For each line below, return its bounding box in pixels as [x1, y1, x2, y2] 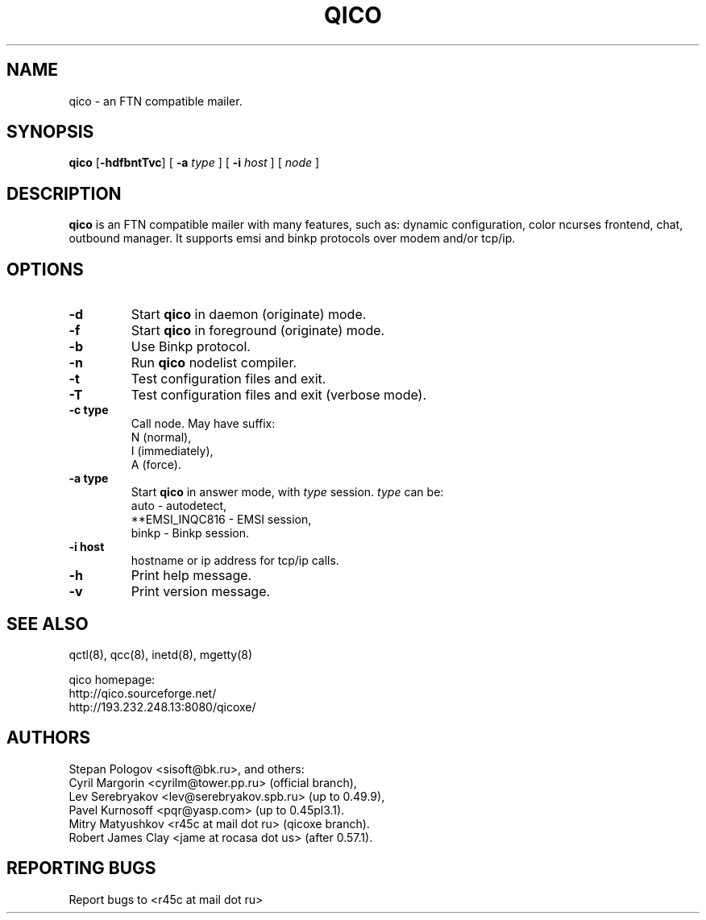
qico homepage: [69, 672, 156, 686]
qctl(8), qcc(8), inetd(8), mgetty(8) [69, 647, 253, 661]
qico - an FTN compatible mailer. [69, 93, 243, 108]
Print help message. [131, 567, 252, 584]
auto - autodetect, [131, 499, 227, 513]
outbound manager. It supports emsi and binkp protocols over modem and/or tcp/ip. [69, 231, 516, 246]
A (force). [131, 458, 181, 472]
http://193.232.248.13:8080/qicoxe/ [69, 699, 256, 714]
